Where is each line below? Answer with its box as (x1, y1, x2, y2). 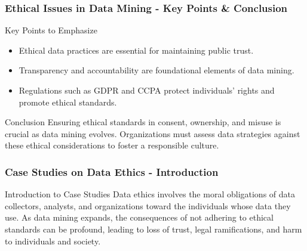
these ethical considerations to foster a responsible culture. (5, 139, 219, 151)
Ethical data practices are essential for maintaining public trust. (19, 44, 254, 56)
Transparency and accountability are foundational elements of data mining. (19, 64, 294, 76)
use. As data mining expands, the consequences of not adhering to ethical (5, 211, 274, 224)
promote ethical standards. (19, 95, 117, 108)
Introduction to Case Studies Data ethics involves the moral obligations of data (5, 188, 295, 200)
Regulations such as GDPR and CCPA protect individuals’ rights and (19, 84, 275, 96)
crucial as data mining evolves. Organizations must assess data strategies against (5, 127, 300, 140)
